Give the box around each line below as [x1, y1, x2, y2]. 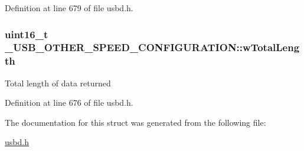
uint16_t [5, 26, 48, 41]
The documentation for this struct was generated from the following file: [5, 116, 266, 128]
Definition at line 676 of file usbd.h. [5, 96, 133, 109]
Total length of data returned [5, 76, 111, 89]
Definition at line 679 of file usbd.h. [5, 2, 133, 14]
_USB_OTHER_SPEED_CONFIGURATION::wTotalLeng [5, 40, 300, 55]
